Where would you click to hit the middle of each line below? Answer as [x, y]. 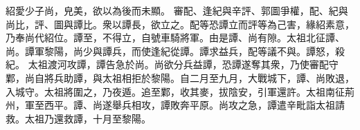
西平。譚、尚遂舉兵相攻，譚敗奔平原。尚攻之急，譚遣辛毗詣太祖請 [194, 105]
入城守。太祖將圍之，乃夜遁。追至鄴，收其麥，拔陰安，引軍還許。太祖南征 [175, 91]
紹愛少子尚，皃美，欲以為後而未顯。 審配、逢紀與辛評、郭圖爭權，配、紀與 [177, 10]
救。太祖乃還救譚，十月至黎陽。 [78, 118]
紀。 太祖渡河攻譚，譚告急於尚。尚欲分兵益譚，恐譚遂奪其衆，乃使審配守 [172, 64]
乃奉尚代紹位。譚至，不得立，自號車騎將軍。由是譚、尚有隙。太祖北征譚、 [175, 37]
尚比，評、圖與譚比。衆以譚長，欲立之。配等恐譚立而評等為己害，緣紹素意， [180, 24]
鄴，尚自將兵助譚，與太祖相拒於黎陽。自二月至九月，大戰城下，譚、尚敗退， [180, 77]
